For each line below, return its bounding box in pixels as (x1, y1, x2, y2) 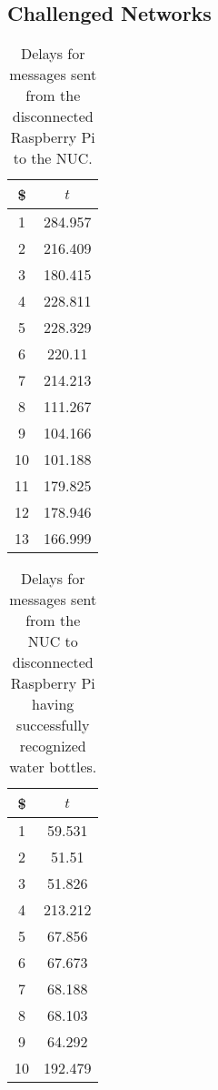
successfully (16, 714, 90, 736)
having (32, 693, 74, 715)
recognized (19, 735, 86, 757)
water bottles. (9, 756, 97, 778)
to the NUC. (13, 147, 93, 169)
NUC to (27, 631, 78, 652)
